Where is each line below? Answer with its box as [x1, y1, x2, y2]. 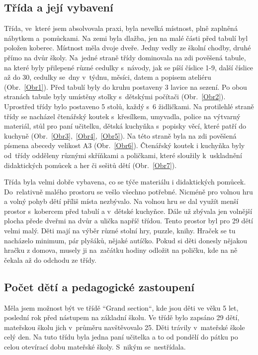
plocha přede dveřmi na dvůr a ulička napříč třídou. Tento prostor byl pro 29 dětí [4, 215, 253, 226]
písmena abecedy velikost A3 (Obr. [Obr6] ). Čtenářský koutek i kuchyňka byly [4, 140, 245, 151]
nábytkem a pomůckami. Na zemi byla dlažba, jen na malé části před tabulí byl [4, 32, 248, 43]
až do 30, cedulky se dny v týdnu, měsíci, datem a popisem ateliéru [4, 72, 211, 82]
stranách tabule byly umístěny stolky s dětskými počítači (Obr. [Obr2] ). [4, 91, 226, 102]
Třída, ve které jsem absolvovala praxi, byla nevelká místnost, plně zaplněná [4, 23, 238, 33]
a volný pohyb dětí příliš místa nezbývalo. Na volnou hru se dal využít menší [4, 196, 239, 206]
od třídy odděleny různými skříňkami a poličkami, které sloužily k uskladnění [4, 150, 242, 160]
